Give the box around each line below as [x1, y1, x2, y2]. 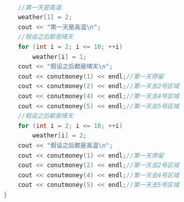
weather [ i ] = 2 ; [32, 132, 87, 140]
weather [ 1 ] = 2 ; [18, 14, 73, 21]
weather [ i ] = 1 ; [32, 53, 87, 60]
